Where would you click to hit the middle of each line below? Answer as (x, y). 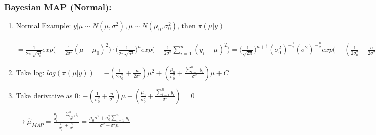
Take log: (30, 72)
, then (186, 26)
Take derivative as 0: (48, 95)
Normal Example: (43, 26)
